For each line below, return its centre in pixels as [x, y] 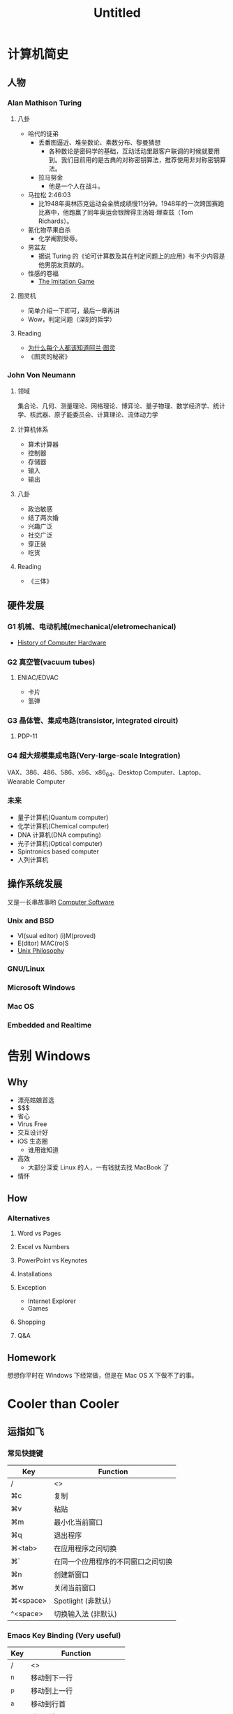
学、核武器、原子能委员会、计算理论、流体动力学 [88, 415]
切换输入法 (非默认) [85, 1614]
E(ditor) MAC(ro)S [43, 943]
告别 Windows [49, 1056]
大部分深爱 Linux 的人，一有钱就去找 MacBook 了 [98, 1167]
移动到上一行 [52, 1691]
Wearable [21, 782]
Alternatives [29, 1218]
